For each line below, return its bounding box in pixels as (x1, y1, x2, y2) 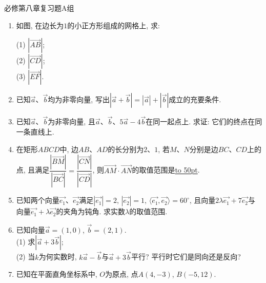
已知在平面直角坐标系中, (16, 269, 97, 279)
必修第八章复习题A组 (4, 3, 74, 13)
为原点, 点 (105, 269, 138, 279)
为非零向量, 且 (48, 116, 95, 127)
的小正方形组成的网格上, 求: (67, 20, 160, 30)
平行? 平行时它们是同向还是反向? (131, 251, 241, 262)
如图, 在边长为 (16, 20, 64, 30)
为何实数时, (38, 251, 77, 262)
